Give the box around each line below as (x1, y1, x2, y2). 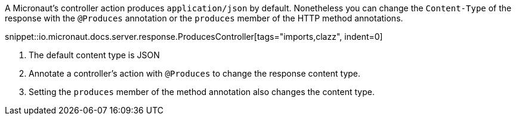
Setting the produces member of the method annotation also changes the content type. (29, 87, 375, 97)
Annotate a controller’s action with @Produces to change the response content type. (29, 68, 361, 78)
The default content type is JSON (29, 50, 160, 60)
